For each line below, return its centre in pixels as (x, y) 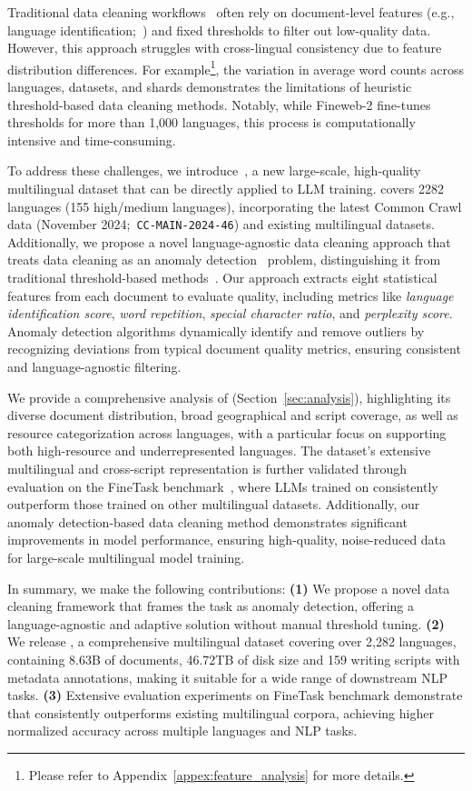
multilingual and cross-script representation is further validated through (207, 468)
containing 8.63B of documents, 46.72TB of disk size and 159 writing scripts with (234, 659)
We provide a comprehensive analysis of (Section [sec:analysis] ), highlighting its (229, 397)
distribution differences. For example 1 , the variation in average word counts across (236, 67)
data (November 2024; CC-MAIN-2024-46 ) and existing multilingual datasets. (221, 224)
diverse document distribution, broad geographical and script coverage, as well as (233, 415)
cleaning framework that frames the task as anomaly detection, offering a (211, 606)
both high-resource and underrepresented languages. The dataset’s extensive (219, 451)
